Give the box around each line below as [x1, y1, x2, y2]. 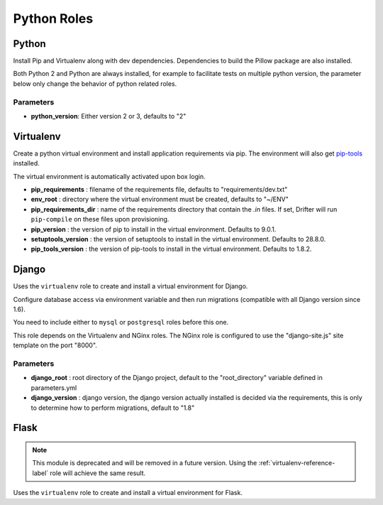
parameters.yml [30, 384, 77, 392]
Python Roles [13, 11, 94, 26]
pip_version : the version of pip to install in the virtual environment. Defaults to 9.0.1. [30, 224, 277, 234]
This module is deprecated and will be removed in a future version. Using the [32, 459, 257, 467]
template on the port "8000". [13, 341, 97, 349]
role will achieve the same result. [50, 469, 146, 477]
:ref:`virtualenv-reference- [258, 459, 335, 467]
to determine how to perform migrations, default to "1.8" [30, 403, 195, 412]
